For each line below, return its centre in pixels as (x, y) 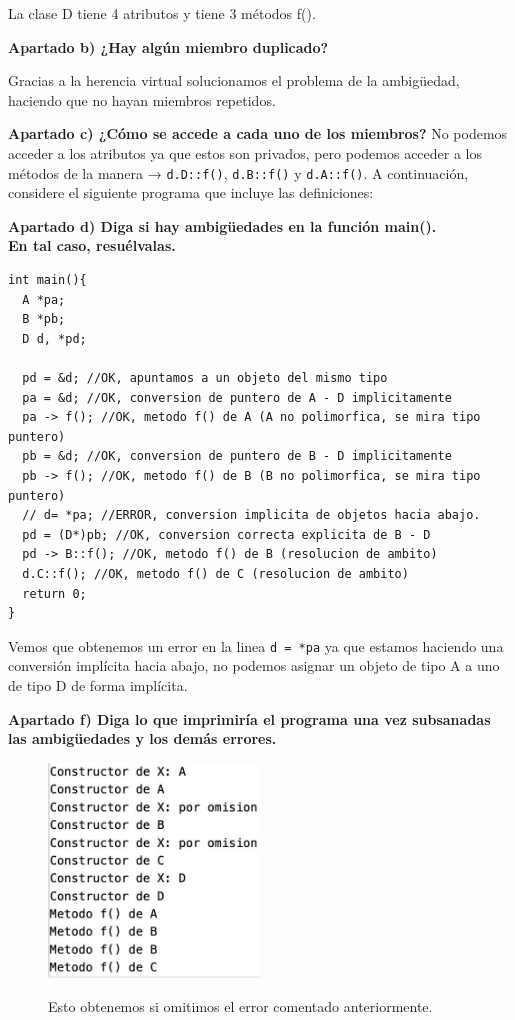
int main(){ (47, 280)
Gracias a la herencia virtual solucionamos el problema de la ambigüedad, (234, 80)
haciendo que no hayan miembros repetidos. (142, 99)
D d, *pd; (54, 338)
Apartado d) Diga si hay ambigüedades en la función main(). (222, 225)
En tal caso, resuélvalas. (92, 245)
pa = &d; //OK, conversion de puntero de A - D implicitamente (237, 397)
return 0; (54, 593)
